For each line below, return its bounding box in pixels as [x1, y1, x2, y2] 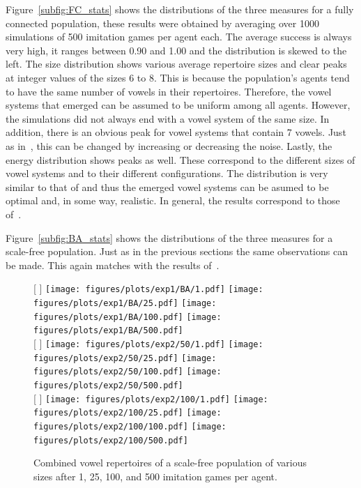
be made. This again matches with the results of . [6, 257, 220, 272]
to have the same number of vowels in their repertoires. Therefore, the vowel [6, 84, 332, 98]
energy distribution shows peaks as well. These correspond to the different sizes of [6, 152, 355, 167]
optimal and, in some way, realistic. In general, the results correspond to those [6, 193, 340, 208]
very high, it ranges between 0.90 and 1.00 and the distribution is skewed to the [6, 43, 347, 57]
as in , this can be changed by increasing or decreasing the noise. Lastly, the [6, 138, 332, 153]
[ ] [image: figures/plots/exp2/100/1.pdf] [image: [33, 390, 268, 405]
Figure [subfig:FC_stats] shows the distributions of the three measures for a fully [6, 2, 354, 16]
